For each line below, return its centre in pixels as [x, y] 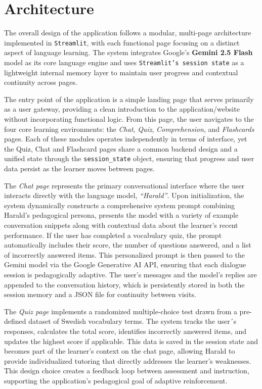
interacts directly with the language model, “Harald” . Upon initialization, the [124, 195]
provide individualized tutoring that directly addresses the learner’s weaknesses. [128, 360]
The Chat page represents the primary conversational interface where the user [124, 185]
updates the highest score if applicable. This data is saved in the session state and [131, 341]
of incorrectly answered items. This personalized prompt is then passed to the [124, 254]
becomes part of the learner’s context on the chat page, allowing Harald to [120, 351]
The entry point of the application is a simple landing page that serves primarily [129, 99]
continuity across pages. [41, 82]
